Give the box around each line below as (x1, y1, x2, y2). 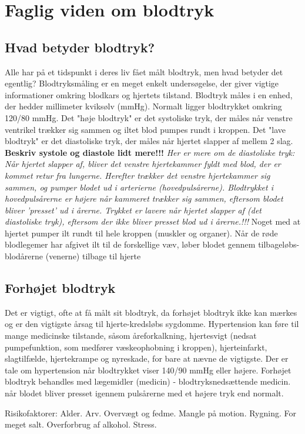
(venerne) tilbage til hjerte (45, 250, 141, 262)
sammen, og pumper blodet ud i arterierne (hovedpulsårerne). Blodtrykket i (5, 181, 274, 193)
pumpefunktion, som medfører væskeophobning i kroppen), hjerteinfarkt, (5, 340, 267, 353)
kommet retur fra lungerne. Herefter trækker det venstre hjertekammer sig (5, 169, 270, 181)
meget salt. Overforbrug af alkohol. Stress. (5, 418, 157, 430)
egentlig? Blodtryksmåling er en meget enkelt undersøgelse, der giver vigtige (5, 77, 279, 89)
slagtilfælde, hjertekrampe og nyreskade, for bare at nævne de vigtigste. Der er (5, 352, 289, 365)
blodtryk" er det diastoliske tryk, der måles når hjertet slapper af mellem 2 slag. (5, 135, 293, 147)
